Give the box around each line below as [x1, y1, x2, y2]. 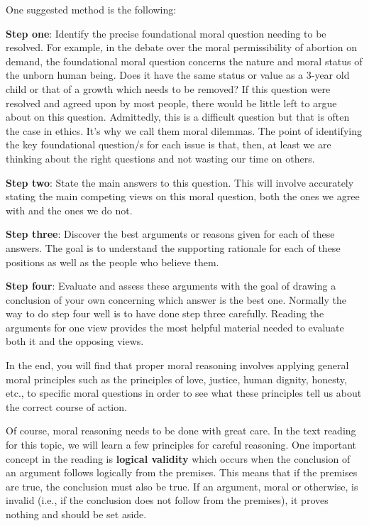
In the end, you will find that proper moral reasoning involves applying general [6, 358, 349, 373]
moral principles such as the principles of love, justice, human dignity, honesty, [6, 371, 347, 386]
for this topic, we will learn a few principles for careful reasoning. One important [6, 437, 357, 452]
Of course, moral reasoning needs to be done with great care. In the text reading [6, 423, 356, 438]
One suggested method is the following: [6, 2, 177, 16]
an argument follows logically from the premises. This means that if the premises [6, 465, 358, 480]
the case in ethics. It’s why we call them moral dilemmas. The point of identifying [6, 123, 362, 138]
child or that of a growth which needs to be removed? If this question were [6, 81, 331, 96]
